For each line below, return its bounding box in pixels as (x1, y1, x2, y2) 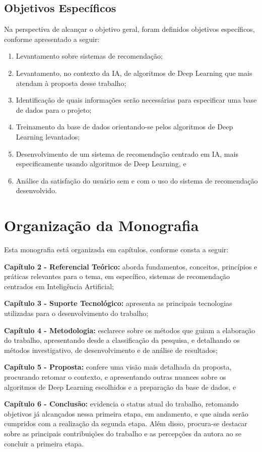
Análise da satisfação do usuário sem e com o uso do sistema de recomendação (16, 175, 258, 186)
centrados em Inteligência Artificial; (4, 281, 114, 291)
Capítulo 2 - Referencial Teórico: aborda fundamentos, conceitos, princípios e (4, 261, 257, 272)
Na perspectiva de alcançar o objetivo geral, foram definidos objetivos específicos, (4, 24, 255, 34)
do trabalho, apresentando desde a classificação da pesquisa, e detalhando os (4, 335, 240, 345)
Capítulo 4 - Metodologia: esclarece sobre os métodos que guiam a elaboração (4, 325, 255, 335)
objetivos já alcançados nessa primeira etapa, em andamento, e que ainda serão (4, 408, 248, 419)
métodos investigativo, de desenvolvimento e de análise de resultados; (4, 344, 218, 355)
